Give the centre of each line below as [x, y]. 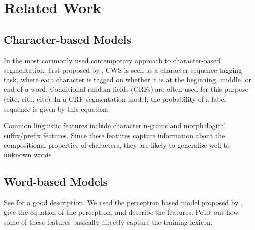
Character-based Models [68, 39]
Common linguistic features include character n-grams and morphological [115, 125]
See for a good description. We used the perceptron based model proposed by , [123, 202]
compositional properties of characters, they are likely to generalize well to [117, 145]
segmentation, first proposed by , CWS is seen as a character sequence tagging [123, 70]
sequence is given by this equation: [56, 109]
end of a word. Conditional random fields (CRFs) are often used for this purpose [126, 89]
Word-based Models [56, 181]
